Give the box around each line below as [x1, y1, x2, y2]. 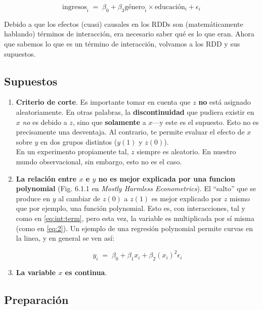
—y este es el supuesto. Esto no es [152, 116, 259, 127]
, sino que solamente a [72, 116, 146, 127]
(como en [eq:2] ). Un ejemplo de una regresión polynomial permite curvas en [16, 223, 253, 233]
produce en [16, 193, 51, 203]
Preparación [4, 291, 69, 307]
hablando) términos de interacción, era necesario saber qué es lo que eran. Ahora [4, 28, 254, 39]
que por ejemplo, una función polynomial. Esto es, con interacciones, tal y [16, 203, 245, 213]
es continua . [65, 267, 107, 277]
